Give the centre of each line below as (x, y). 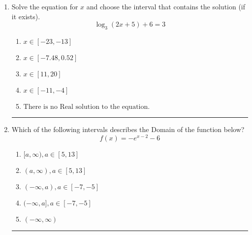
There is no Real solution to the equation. (87, 107)
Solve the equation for (45, 6)
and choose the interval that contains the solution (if (166, 6)
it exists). (26, 16)
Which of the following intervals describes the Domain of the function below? (128, 129)
